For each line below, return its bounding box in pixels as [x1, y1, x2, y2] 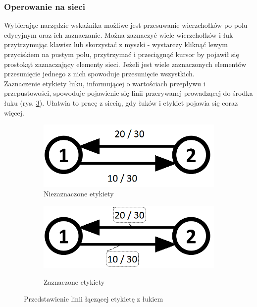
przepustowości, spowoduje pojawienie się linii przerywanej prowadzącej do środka [4, 88, 253, 98]
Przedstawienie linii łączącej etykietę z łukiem [24, 293, 163, 304]
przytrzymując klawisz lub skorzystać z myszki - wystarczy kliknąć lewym [4, 39, 228, 50]
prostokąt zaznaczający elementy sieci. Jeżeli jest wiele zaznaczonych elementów [4, 59, 247, 69]
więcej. [4, 107, 24, 118]
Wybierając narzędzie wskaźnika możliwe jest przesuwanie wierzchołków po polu [4, 20, 248, 30]
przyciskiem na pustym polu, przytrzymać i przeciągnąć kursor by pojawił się [4, 49, 239, 59]
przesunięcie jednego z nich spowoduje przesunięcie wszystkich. [4, 68, 195, 79]
